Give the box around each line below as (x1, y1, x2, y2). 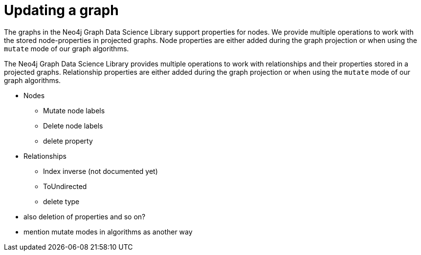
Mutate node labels (43, 106, 105, 115)
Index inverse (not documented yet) (43, 167, 158, 175)
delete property (43, 136, 93, 145)
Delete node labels (43, 121, 103, 130)
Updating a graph (4, 2, 119, 19)
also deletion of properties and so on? (23, 212, 146, 221)
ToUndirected (43, 182, 87, 191)
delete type (43, 197, 80, 206)
